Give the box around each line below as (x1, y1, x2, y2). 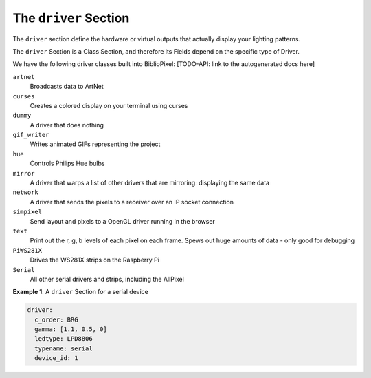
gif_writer (12, 131, 49, 139)
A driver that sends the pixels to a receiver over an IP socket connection (30, 198, 234, 206)
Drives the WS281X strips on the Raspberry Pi (30, 255, 159, 264)
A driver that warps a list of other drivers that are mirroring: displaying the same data (30, 179, 270, 187)
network (12, 189, 39, 196)
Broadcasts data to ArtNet (30, 83, 104, 91)
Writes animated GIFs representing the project (30, 140, 161, 148)
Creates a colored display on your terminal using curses (30, 101, 188, 109)
